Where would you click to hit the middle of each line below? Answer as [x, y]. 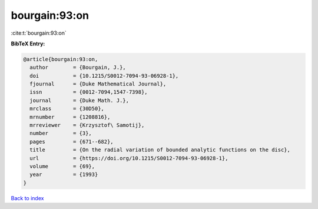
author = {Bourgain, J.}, [78, 67]
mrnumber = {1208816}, [70, 117]
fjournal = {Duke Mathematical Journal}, [98, 84]
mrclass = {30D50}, [67, 109]
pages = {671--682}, [72, 142]
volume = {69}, [62, 166]
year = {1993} [64, 175]
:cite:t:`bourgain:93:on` [39, 33]
